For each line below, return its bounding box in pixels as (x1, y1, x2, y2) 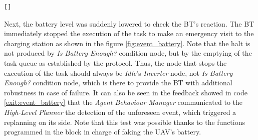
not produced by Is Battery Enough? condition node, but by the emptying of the (4, 48, 252, 58)
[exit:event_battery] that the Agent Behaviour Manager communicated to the (4, 97, 242, 107)
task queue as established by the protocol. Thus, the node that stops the (4, 57, 227, 68)
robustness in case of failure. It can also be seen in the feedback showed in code (4, 87, 247, 97)
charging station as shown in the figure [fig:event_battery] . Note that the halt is (4, 38, 250, 48)
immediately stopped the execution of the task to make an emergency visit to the (4, 28, 254, 39)
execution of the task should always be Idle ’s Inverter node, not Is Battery (4, 67, 233, 78)
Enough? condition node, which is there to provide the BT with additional (4, 77, 232, 88)
